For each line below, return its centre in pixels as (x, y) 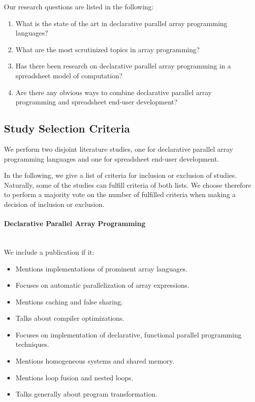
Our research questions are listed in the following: (79, 6)
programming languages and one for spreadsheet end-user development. (112, 158)
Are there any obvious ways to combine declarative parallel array (113, 92)
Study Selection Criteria (67, 128)
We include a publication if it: (49, 251)
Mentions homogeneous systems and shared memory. (95, 361)
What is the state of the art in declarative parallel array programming (121, 23)
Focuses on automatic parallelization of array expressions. (102, 285)
